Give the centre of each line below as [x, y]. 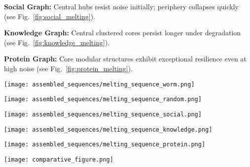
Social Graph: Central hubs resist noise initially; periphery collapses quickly [122, 6]
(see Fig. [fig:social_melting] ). [50, 16]
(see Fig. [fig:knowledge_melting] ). [57, 42]
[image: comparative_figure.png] [59, 159]
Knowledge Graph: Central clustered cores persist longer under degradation [123, 33]
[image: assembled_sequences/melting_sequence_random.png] [103, 99]
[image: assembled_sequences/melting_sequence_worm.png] [99, 84]
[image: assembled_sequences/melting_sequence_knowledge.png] [108, 129]
